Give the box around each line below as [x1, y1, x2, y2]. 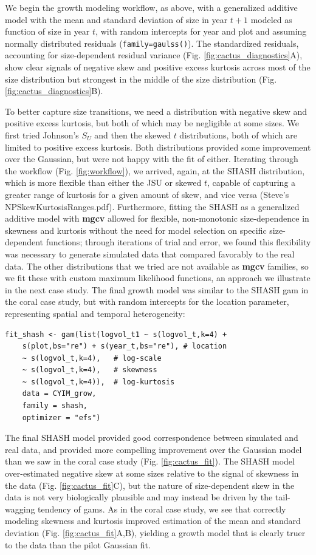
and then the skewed [94, 129, 171, 141]
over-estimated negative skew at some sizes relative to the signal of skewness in [5, 467, 299, 480]
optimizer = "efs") [22, 413, 101, 422]
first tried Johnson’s [5, 129, 79, 141]
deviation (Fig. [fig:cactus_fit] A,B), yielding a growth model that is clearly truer [5, 526, 306, 539]
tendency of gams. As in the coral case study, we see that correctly [38, 502, 286, 515]
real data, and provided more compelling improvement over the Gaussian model [5, 443, 302, 455]
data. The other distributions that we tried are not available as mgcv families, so [5, 259, 309, 272]
